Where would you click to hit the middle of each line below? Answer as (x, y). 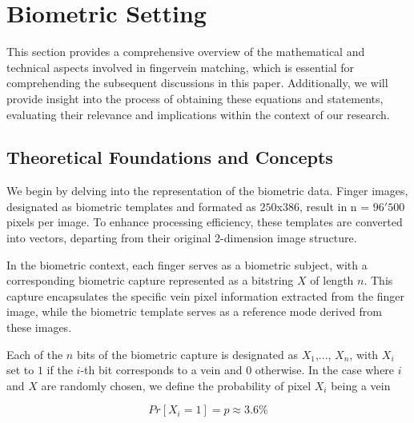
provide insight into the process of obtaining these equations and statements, (195, 98)
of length (332, 280)
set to (20, 370)
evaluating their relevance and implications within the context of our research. (198, 114)
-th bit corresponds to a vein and (161, 370)
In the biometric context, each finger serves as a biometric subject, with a (187, 264)
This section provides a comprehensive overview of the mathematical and (186, 52)
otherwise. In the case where (325, 370)
